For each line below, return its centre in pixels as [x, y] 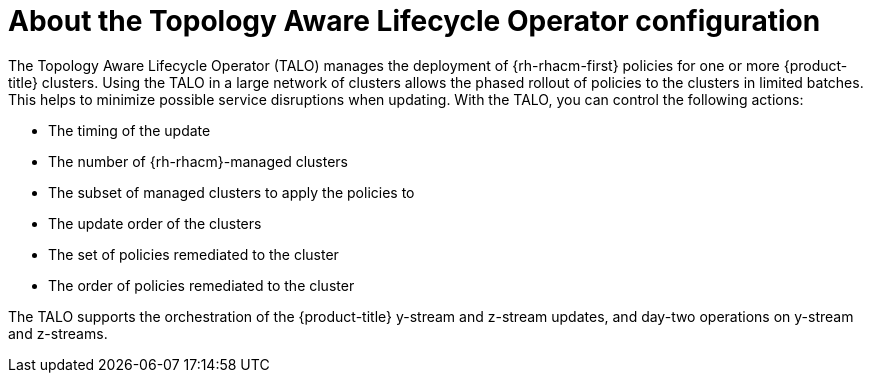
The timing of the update [129, 130]
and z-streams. [58, 333]
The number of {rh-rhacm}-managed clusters [198, 161]
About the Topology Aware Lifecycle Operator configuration [414, 21]
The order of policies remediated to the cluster [201, 285]
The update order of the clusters [155, 223]
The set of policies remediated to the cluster [193, 254]
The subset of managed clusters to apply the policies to [231, 192]
